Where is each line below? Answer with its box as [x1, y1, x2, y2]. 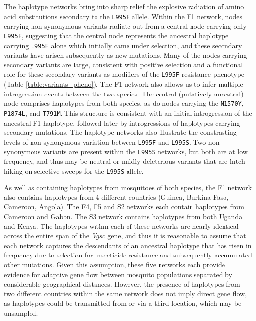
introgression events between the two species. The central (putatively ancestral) [4, 88, 244, 98]
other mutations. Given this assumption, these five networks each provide [4, 259, 225, 269]
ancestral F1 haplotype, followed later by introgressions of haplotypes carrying [4, 117, 240, 128]
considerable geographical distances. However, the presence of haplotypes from [4, 279, 240, 289]
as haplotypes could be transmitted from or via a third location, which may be [4, 298, 242, 308]
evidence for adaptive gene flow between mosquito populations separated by [4, 269, 232, 279]
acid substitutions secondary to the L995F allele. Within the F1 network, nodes [4, 11, 243, 21]
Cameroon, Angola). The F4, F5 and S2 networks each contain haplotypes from [4, 201, 244, 212]
